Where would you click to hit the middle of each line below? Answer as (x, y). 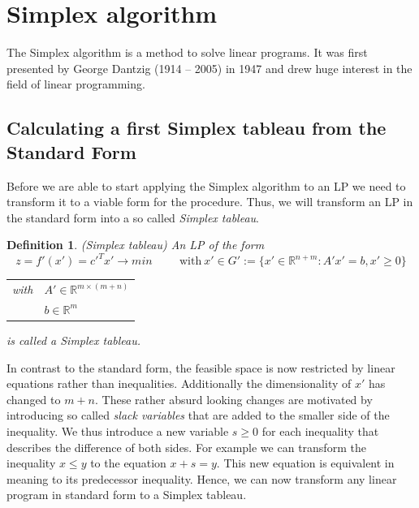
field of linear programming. (76, 84)
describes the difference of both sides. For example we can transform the (186, 447)
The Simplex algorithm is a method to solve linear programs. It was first (187, 52)
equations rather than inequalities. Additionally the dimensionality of (179, 383)
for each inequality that (320, 431)
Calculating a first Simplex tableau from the (197, 128)
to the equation (128, 463)
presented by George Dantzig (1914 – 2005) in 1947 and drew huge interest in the (209, 68)
